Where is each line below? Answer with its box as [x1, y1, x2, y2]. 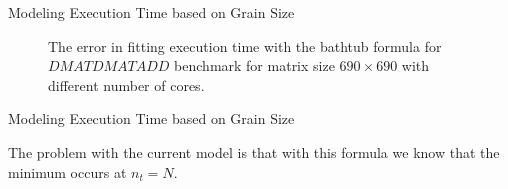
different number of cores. [48, 74, 205, 95]
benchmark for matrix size [174, 55, 335, 76]
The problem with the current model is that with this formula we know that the [8, 141, 500, 162]
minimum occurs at [8, 161, 127, 182]
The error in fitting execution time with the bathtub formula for [48, 35, 442, 56]
